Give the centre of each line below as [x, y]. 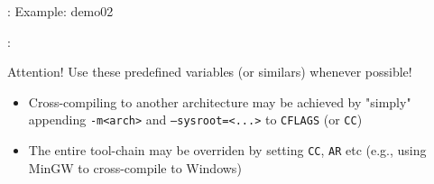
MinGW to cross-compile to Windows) [135, 167]
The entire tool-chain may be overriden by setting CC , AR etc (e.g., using [227, 150]
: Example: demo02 [60, 11]
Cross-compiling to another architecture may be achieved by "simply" [220, 101]
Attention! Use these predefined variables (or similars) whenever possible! [210, 72]
